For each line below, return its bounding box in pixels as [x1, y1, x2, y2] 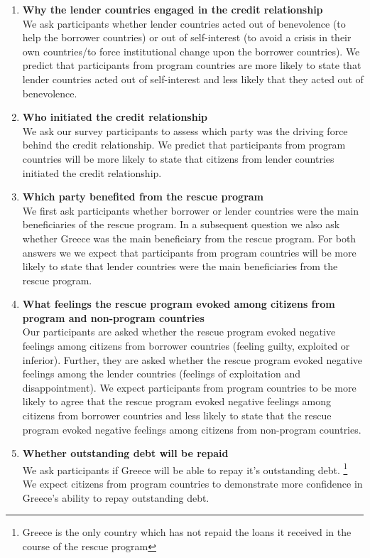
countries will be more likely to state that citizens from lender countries [22, 151, 334, 166]
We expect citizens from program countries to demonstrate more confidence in [22, 476, 363, 491]
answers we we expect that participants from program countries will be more [22, 245, 357, 259]
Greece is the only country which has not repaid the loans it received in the [22, 525, 352, 540]
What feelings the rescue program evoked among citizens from [22, 296, 335, 311]
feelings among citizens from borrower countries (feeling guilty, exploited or [22, 338, 350, 353]
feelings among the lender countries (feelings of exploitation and [22, 366, 300, 381]
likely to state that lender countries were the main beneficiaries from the [22, 259, 338, 274]
